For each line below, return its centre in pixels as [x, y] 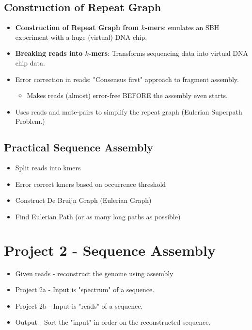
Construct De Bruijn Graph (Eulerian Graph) [83, 200]
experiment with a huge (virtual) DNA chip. [81, 37]
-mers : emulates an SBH [182, 27]
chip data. [30, 62]
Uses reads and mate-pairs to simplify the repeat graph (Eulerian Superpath [129, 111]
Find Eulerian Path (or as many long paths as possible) [98, 216]
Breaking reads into [49, 53]
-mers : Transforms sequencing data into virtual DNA [168, 53]
